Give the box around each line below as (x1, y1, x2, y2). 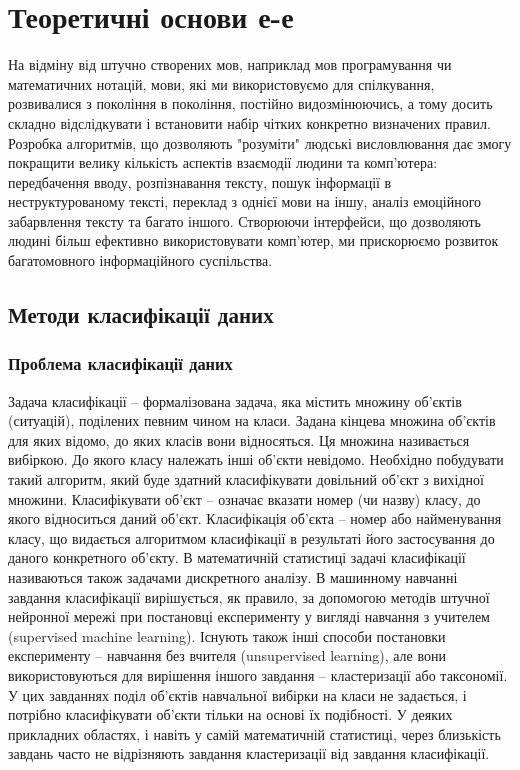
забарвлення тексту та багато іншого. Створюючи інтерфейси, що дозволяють (8, 210, 481, 231)
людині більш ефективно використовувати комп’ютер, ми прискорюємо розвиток (8, 230, 499, 251)
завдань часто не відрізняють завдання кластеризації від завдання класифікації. (8, 743, 490, 764)
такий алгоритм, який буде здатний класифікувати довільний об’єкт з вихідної (8, 469, 484, 490)
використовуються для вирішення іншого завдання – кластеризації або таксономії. (8, 664, 508, 685)
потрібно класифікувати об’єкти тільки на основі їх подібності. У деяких (8, 704, 453, 725)
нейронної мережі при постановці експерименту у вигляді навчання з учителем (8, 606, 490, 627)
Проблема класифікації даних (8, 351, 233, 376)
